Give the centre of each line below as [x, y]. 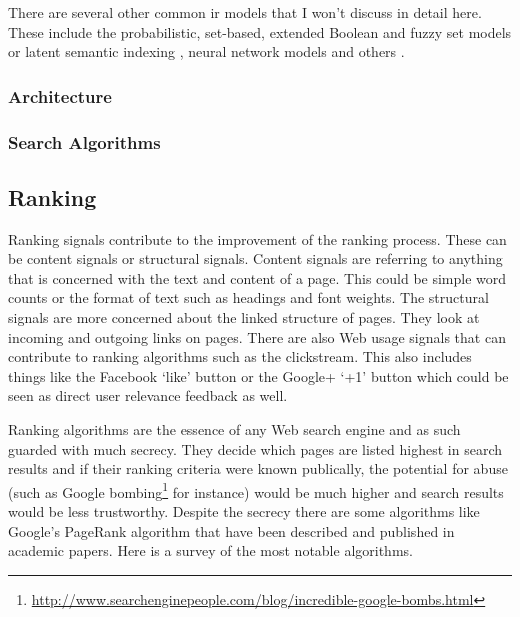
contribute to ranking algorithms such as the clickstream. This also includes [240, 356]
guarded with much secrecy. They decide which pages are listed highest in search [255, 448]
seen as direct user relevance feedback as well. [148, 395]
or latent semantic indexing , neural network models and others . [206, 51]
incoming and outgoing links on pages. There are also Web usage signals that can [257, 336]
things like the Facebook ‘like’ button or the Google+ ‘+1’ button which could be [258, 375]
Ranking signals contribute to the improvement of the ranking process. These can [257, 238]
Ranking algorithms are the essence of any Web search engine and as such [234, 429]
